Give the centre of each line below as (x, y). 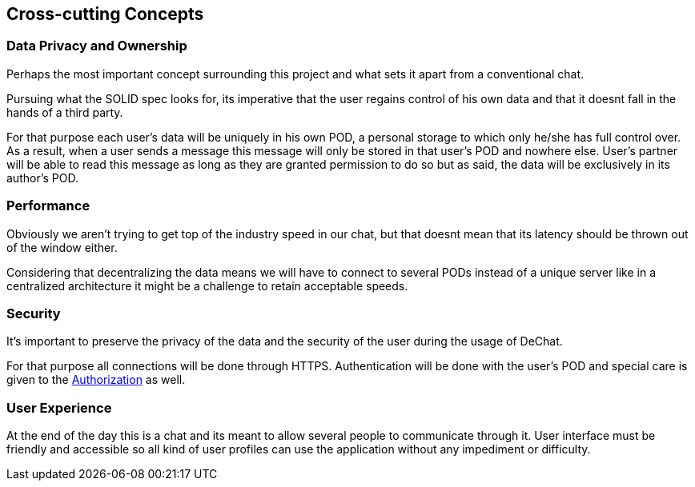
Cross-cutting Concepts (105, 14)
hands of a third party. (65, 112)
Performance (48, 206)
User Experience (59, 407)
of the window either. (62, 247)
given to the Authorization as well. (96, 380)
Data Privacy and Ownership (97, 46)
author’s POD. (42, 178)
